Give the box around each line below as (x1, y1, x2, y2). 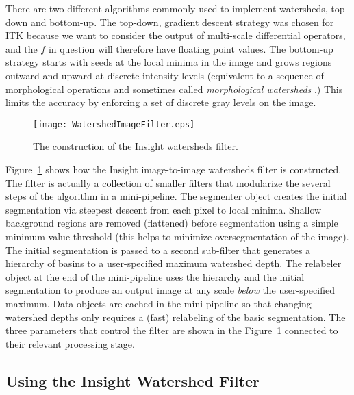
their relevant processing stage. (5, 336, 135, 351)
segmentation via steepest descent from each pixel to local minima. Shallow (5, 202, 322, 216)
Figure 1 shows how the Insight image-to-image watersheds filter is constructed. (5, 162, 342, 176)
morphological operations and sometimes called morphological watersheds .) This (5, 81, 343, 96)
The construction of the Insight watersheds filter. (33, 139, 238, 153)
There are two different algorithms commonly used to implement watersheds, (5, 1, 328, 15)
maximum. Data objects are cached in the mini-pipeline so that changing (5, 296, 312, 310)
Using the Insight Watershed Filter (5, 370, 260, 391)
